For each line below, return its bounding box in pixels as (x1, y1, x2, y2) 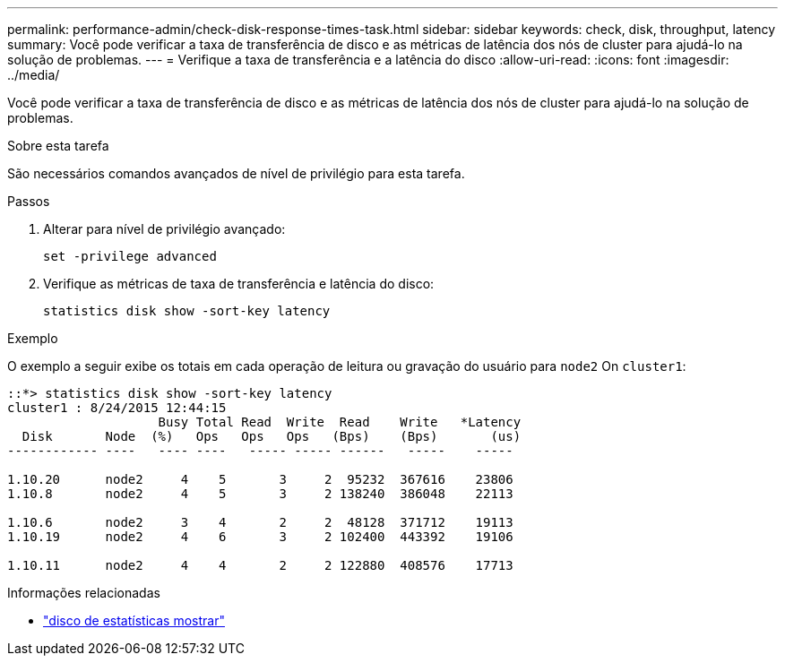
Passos (7, 194, 50, 209)
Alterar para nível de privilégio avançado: (43, 221, 286, 237)
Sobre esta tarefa (7, 138, 109, 153)
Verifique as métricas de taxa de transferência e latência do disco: (43, 276, 435, 291)
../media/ (7, 67, 60, 82)
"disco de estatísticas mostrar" (43, 613, 225, 628)
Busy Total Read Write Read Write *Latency (158, 415, 522, 429)
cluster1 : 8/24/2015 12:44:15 (7, 400, 227, 415)
